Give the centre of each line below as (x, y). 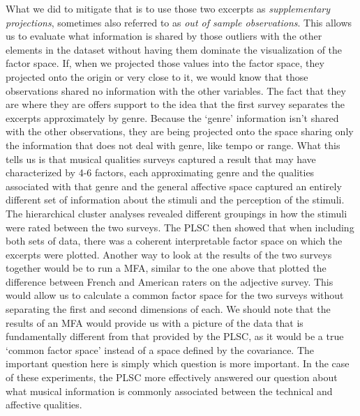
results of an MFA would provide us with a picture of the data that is (155, 322)
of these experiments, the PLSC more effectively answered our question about (172, 377)
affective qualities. (44, 405)
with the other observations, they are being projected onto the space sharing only (180, 131)
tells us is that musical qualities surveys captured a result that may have (161, 159)
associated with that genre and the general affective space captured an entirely (174, 186)
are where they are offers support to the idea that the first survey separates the (175, 104)
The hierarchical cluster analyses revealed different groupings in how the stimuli (177, 213)
